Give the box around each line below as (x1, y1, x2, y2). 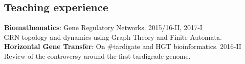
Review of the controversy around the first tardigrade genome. (4, 50, 191, 61)
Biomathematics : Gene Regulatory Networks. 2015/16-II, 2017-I (4, 22, 202, 32)
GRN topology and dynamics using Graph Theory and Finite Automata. (4, 32, 222, 42)
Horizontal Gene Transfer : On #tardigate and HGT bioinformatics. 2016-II (4, 41, 242, 51)
